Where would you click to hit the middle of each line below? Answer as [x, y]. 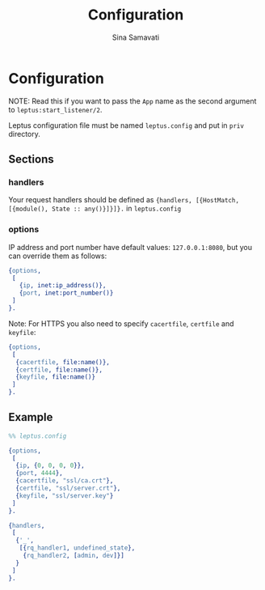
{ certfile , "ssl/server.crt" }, [68, 488]
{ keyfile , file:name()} [55, 377]
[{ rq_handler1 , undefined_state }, [77, 548]
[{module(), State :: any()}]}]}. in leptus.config [95, 209]
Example [31, 417]
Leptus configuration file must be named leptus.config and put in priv [126, 125]
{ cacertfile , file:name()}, [63, 362]
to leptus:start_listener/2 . [55, 109]
